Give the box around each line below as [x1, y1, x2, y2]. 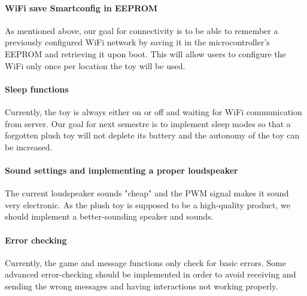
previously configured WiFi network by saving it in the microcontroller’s [5, 36, 270, 48]
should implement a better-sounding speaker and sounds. [5, 210, 214, 223]
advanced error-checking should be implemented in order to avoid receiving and [5, 268, 296, 280]
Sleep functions [5, 82, 69, 95]
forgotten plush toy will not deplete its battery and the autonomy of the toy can [5, 129, 300, 141]
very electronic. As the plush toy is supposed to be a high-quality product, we [5, 198, 290, 211]
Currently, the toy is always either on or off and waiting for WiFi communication [5, 105, 302, 118]
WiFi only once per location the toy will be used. [5, 59, 186, 72]
